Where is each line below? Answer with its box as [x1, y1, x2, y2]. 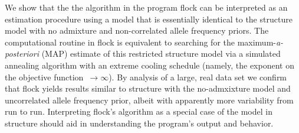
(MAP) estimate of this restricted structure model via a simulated [41, 47, 281, 60]
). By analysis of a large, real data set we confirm [109, 70, 287, 83]
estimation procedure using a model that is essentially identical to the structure [5, 12, 293, 25]
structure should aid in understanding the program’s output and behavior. [5, 116, 274, 129]
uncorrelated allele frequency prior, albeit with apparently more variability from [5, 93, 294, 106]
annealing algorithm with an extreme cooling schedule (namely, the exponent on [5, 59, 294, 71]
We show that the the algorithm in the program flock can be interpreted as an [5, 1, 288, 13]
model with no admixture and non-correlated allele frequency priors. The [5, 24, 269, 37]
